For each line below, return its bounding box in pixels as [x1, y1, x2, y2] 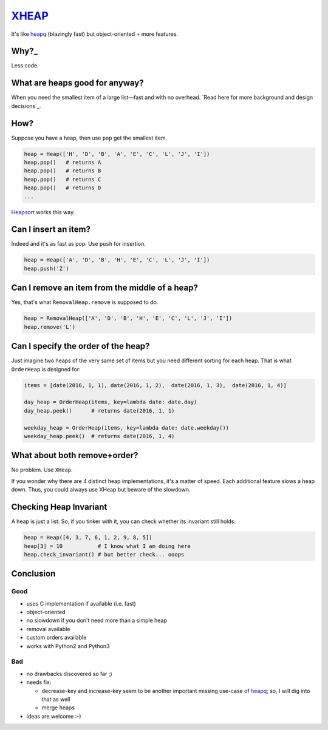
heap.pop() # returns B [24, 167, 101, 174]
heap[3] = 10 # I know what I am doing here [24, 542, 191, 549]
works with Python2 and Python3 [26, 642, 110, 649]
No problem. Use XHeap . [11, 466, 73, 473]
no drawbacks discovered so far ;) [26, 670, 112, 677]
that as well [41, 695, 70, 703]
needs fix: [26, 678, 52, 686]
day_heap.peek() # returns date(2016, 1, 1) [24, 407, 175, 414]
